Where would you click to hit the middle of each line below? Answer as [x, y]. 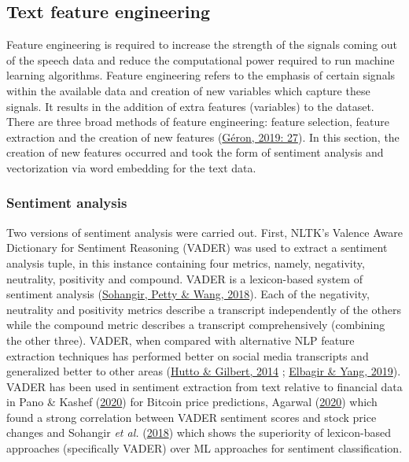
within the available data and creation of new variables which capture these [188, 90]
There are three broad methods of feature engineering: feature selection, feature [198, 122]
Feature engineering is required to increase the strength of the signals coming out [202, 44]
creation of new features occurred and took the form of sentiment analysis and [195, 152]
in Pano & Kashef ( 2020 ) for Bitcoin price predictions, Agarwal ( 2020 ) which [192, 402]
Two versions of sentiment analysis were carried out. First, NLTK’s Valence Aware [204, 232]
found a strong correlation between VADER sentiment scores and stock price [192, 417]
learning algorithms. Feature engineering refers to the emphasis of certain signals [201, 75]
